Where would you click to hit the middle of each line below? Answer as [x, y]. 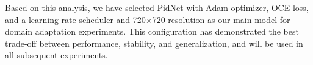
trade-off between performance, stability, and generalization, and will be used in [154, 43]
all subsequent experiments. [56, 55]
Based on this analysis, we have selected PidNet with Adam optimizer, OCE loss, [157, 7]
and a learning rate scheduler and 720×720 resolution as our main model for [148, 19]
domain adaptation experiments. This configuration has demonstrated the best [152, 31]
